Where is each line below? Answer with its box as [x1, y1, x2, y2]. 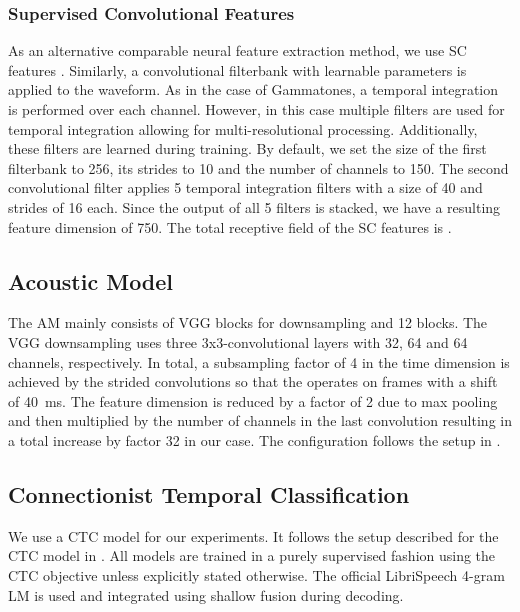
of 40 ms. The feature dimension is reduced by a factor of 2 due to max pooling [8, 390, 498, 411]
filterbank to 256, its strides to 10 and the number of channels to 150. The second [8, 157, 509, 178]
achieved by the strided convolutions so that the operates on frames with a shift [8, 371, 498, 392]
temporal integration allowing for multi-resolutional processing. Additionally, [8, 118, 478, 139]
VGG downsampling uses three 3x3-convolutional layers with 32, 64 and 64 [8, 331, 468, 352]
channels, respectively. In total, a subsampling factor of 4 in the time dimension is [8, 351, 510, 372]
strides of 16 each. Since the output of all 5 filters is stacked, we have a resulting [8, 196, 501, 217]
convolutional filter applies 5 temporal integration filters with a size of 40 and [8, 177, 483, 198]
